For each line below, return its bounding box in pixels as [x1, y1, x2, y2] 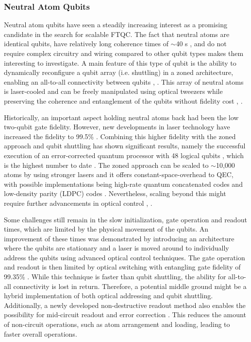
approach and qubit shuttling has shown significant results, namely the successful [4, 141, 246, 151]
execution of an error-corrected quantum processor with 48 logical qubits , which [4, 150, 244, 160]
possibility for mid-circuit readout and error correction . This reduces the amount [4, 309, 246, 320]
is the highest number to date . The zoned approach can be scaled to [4, 160, 209, 170]
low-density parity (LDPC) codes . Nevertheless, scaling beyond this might [4, 188, 226, 198]
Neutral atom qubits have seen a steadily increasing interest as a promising [4, 19, 227, 30]
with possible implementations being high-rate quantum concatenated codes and [4, 179, 243, 189]
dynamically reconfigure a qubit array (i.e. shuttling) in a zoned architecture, [4, 67, 234, 77]
